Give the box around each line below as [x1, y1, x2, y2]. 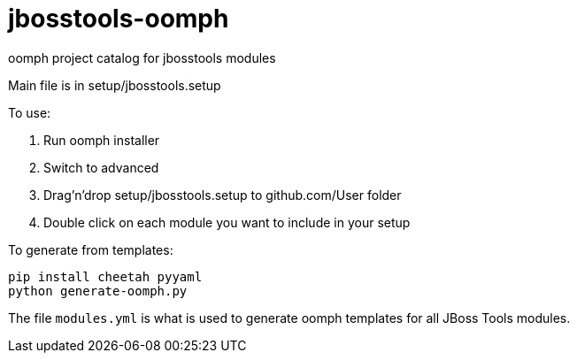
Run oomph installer [43, 132, 160, 148]
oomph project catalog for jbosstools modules [8, 50, 276, 65]
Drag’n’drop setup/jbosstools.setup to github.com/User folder [43, 187, 402, 203]
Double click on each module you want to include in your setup [43, 214, 411, 230]
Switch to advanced [43, 159, 159, 175]
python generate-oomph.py [8, 283, 188, 298]
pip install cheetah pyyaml [8, 269, 203, 284]
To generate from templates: [8, 241, 173, 257]
